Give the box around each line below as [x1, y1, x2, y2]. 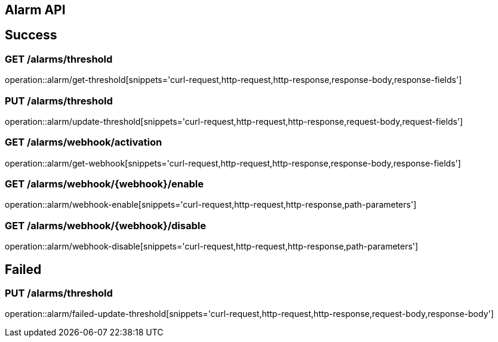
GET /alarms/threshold [5, 53, 113, 65]
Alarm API [5, 2, 66, 17]
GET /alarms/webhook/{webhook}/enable [5, 178, 204, 190]
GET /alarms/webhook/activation [5, 136, 162, 149]
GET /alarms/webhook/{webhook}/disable [5, 219, 206, 232]
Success [5, 27, 57, 43]
